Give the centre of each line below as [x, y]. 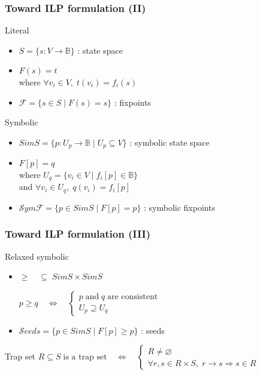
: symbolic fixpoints [180, 207]
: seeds [153, 330]
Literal [17, 30]
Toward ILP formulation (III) [78, 234]
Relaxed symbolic [37, 256]
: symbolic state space [170, 142]
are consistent [133, 297]
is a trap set [85, 357]
